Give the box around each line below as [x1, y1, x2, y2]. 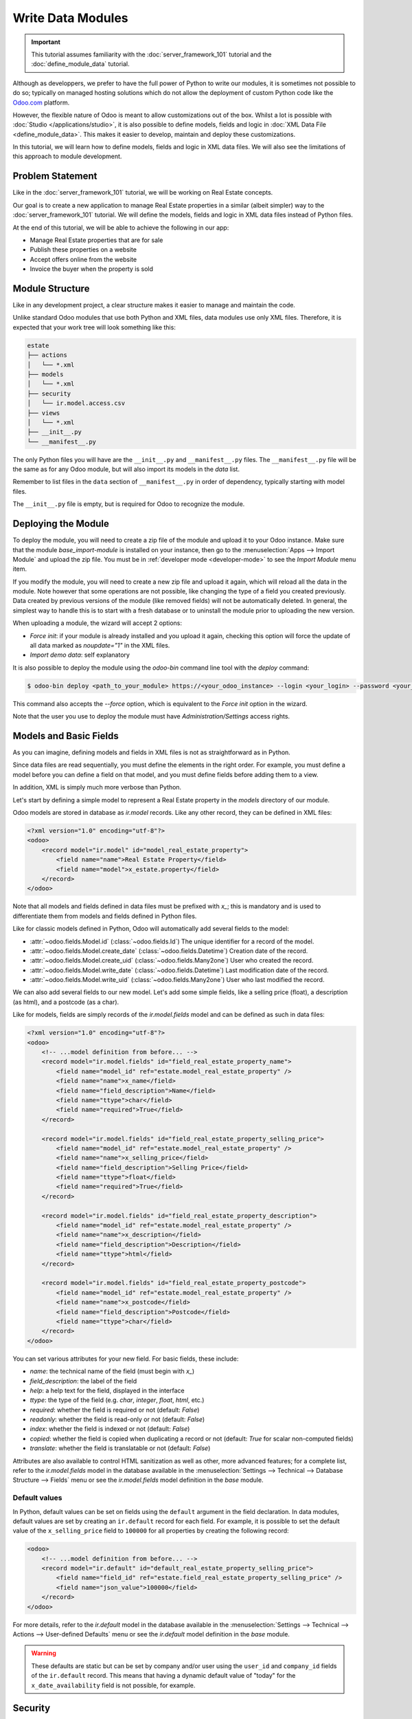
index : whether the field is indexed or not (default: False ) [30, 1425, 190, 1433]
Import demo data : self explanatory [30, 650, 130, 659]
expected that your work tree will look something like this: [12, 323, 176, 331]
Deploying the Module [12, 518, 110, 529]
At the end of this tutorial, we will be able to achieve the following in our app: [12, 223, 229, 232]
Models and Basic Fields [12, 730, 119, 742]
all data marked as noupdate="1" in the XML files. [30, 642, 170, 650]
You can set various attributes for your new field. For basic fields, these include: [12, 1355, 239, 1363]
